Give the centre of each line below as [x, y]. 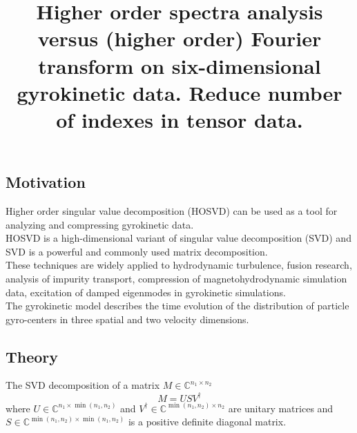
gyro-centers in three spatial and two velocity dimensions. [127, 319]
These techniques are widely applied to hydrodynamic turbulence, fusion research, [179, 265]
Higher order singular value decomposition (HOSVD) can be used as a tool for [172, 210]
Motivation [46, 182]
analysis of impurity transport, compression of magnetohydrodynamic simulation [176, 278]
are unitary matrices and [281, 408]
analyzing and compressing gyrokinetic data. [100, 224]
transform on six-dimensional [180, 65]
